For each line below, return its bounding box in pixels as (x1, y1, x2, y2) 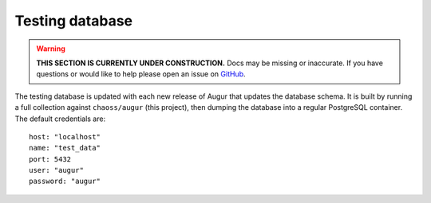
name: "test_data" (29, 143, 101, 153)
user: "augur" (29, 166, 84, 175)
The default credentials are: (14, 114, 106, 123)
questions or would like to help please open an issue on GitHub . (36, 69, 247, 79)
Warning (36, 44, 65, 53)
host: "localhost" (29, 132, 101, 141)
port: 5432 (29, 154, 72, 163)
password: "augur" (29, 177, 101, 186)
